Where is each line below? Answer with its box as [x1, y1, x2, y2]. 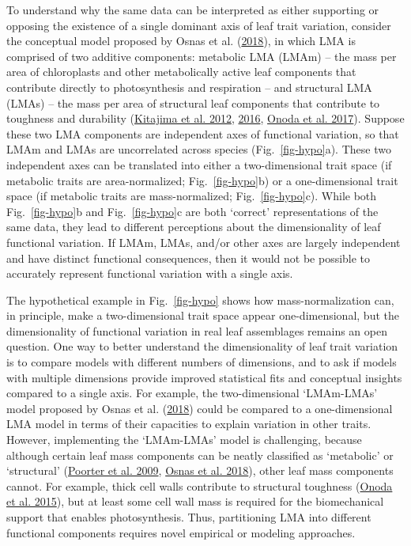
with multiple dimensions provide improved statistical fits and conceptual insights [6, 369, 402, 385]
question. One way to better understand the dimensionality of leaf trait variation [6, 338, 398, 355]
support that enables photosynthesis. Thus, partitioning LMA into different [6, 509, 371, 525]
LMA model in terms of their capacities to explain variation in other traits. [6, 415, 371, 432]
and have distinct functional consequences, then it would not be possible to [6, 249, 371, 266]
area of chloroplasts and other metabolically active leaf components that [6, 63, 356, 80]
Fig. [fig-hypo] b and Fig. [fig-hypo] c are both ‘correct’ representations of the [6, 203, 379, 219]
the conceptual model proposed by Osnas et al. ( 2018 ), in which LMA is [6, 32, 356, 49]
